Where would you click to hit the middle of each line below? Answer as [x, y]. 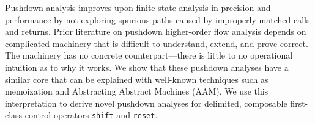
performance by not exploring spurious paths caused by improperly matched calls [157, 19]
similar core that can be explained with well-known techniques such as [137, 79]
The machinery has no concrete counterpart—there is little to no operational [149, 55]
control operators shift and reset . [91, 115]
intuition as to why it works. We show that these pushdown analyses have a [147, 67]
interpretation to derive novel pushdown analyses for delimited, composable [146, 103]
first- [299, 103]
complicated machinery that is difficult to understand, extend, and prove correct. [157, 43]
